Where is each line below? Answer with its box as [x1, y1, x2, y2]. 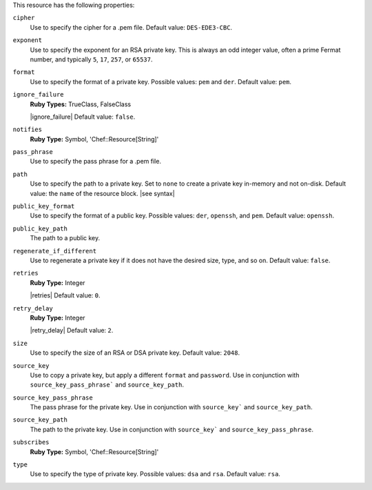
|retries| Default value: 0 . [30, 291, 101, 300]
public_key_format [12, 202, 75, 210]
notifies [12, 126, 43, 134]
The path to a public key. [30, 234, 101, 242]
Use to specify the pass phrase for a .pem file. [30, 157, 162, 166]
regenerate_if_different [12, 247, 96, 255]
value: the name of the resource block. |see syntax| [30, 189, 175, 197]
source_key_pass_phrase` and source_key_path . [30, 380, 184, 389]
